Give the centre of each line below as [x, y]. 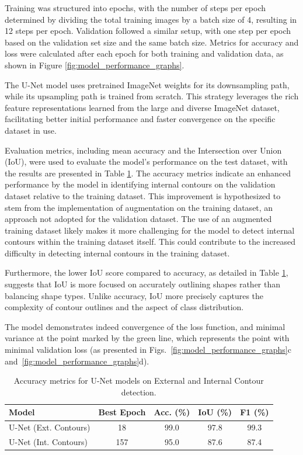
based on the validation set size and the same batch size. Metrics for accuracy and [152, 42]
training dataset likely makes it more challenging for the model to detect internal [150, 230]
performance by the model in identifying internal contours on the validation [140, 184]
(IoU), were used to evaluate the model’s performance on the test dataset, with [146, 161]
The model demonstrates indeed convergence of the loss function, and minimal [145, 326]
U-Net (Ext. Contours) [50, 427]
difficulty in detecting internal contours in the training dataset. [117, 253]
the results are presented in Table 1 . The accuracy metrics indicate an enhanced [148, 173]
